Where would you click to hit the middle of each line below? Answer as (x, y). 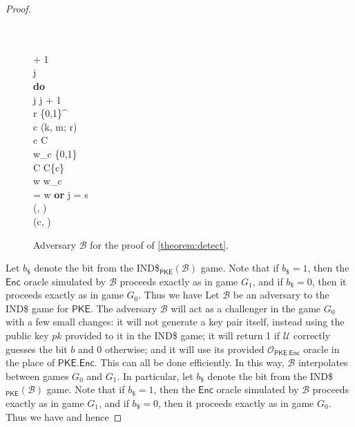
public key (27, 335)
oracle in (322, 349)
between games (37, 376)
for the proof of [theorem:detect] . (160, 244)
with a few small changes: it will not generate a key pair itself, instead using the (175, 322)
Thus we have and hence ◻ (64, 416)
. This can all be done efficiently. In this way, (189, 362)
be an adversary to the (281, 295)
